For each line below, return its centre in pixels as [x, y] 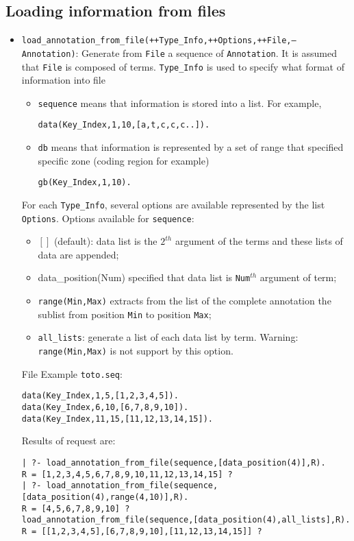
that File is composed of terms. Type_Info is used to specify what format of [183, 66]
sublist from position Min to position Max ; [125, 314]
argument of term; [298, 277]
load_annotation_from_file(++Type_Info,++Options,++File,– [159, 41]
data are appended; [78, 254]
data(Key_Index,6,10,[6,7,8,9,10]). [105, 408]
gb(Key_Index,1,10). [85, 183]
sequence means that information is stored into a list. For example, [180, 103]
